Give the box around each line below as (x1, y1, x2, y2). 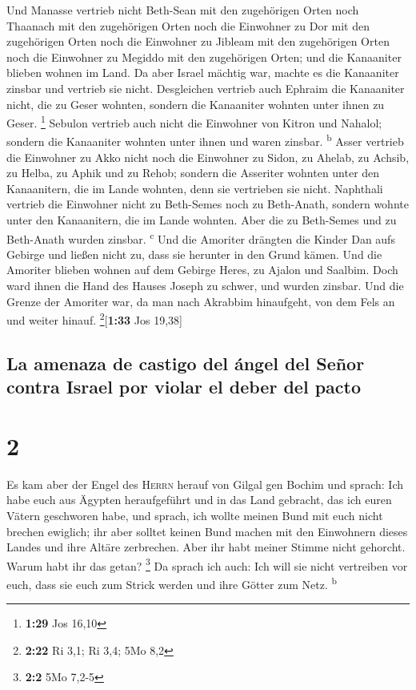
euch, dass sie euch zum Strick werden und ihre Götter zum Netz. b (6, 574, 337, 592)
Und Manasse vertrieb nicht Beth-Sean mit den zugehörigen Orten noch (6, 2, 359, 18)
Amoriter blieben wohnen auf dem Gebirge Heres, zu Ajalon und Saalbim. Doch (6, 261, 398, 278)
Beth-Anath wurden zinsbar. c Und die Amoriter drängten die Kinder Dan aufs (6, 228, 395, 247)
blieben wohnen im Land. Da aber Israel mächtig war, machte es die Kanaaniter (6, 64, 399, 81)
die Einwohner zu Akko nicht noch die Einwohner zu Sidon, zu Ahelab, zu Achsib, (6, 148, 410, 165)
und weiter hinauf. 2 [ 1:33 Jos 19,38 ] (6, 309, 182, 328)
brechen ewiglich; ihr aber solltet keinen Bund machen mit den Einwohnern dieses (6, 523, 408, 539)
